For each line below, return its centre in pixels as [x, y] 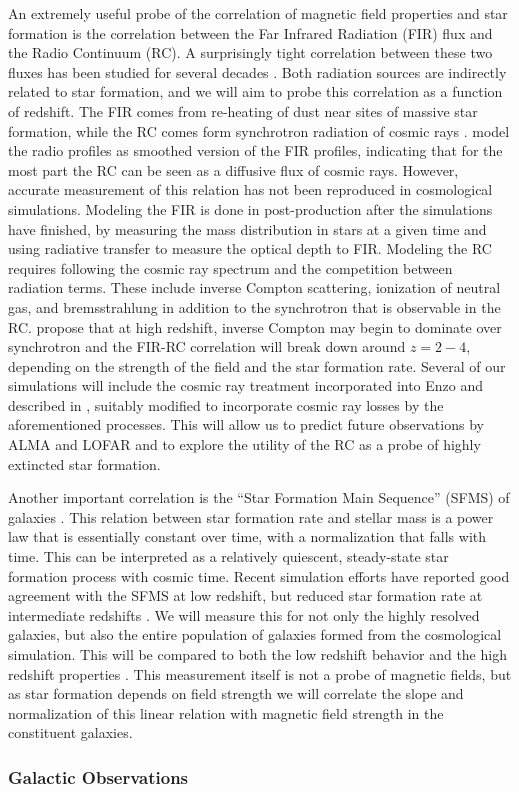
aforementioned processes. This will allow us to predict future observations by [246, 424]
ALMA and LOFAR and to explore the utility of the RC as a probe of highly [244, 444]
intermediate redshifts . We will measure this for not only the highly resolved [244, 614]
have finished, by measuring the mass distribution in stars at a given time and [247, 228]
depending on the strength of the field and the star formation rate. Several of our [257, 365]
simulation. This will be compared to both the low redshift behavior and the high [257, 654]
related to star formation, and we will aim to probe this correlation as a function [255, 91]
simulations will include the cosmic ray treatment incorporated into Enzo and [246, 385]
